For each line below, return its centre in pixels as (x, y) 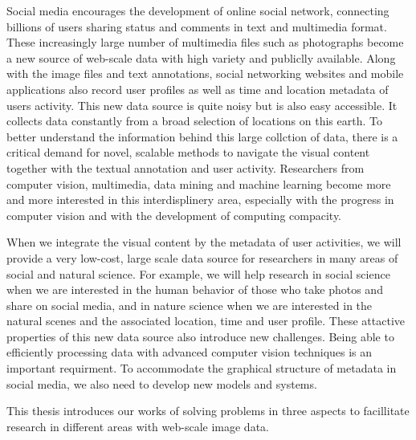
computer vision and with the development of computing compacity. (174, 215)
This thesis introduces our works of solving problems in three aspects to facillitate (208, 411)
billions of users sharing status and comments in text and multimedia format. (197, 26)
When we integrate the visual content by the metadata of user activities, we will (204, 242)
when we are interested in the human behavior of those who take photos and (195, 289)
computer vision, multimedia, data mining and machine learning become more (199, 183)
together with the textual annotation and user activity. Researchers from (186, 167)
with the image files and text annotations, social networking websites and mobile (205, 73)
